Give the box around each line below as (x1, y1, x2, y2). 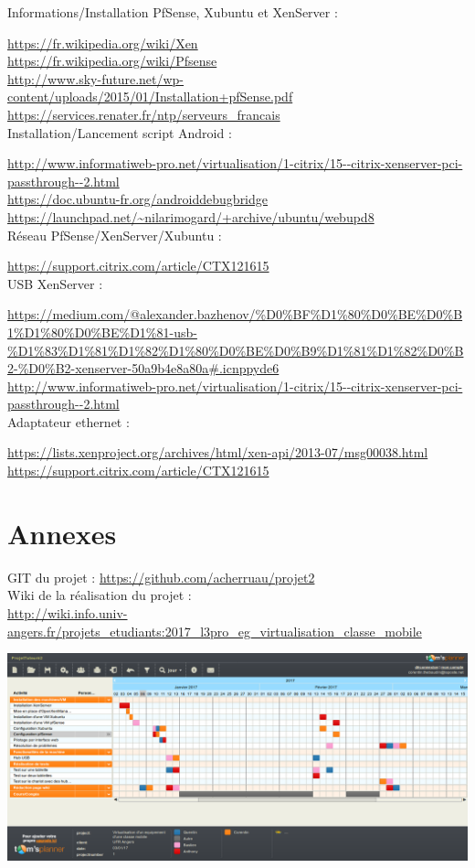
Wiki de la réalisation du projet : (7, 585, 192, 605)
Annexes (7, 514, 117, 552)
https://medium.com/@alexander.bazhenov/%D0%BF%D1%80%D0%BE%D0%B (7, 305, 463, 324)
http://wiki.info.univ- (7, 603, 128, 622)
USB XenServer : (7, 273, 103, 293)
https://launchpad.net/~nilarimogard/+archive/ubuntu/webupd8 (7, 207, 375, 226)
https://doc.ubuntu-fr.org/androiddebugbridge (7, 189, 269, 209)
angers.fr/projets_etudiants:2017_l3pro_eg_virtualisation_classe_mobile (7, 621, 422, 640)
